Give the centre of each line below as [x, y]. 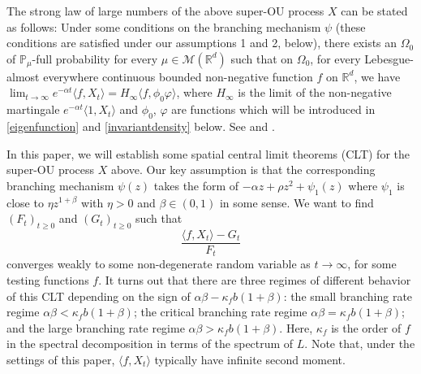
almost [23, 76]
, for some [372, 264]
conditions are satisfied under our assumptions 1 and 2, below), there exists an [202, 43]
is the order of [366, 327]
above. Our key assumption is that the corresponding [243, 170]
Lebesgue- [389, 58]
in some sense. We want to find [296, 202]
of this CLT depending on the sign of [99, 296]
